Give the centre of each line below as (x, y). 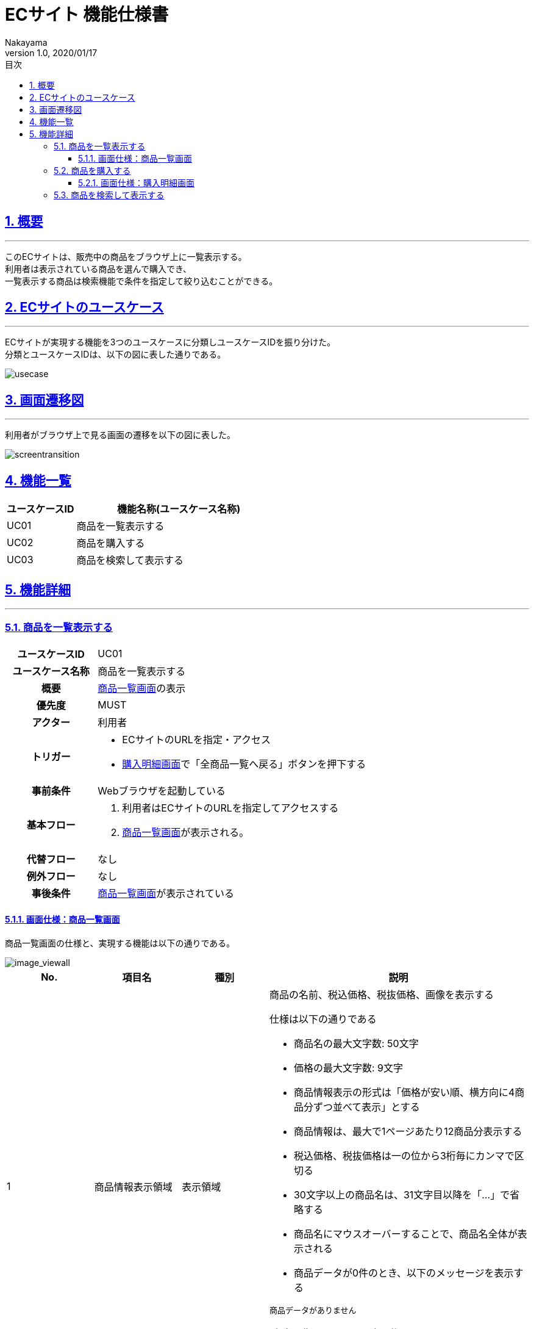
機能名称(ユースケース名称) (179, 509)
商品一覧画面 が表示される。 (186, 832)
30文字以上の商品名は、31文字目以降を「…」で (402, 1194)
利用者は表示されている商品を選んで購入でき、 (98, 268)
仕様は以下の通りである (323, 1019)
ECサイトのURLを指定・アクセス (197, 739)
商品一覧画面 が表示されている (166, 893)
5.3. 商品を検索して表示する (109, 195)
